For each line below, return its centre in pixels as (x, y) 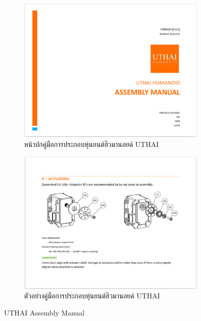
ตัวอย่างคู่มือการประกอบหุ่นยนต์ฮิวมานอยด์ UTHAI (92, 296)
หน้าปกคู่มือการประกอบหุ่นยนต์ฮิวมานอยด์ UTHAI (91, 144)
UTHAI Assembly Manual (44, 312)
